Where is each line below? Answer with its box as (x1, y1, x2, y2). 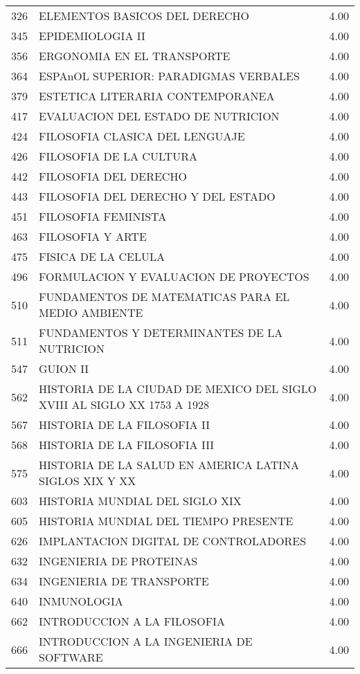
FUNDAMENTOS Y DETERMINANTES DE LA (39, 325, 283, 340)
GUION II (39, 361, 89, 376)
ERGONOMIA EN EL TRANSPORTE (39, 48, 231, 64)
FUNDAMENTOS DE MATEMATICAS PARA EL (39, 289, 290, 304)
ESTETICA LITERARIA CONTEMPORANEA (39, 88, 275, 104)
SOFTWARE (39, 649, 103, 665)
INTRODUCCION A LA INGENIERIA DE (39, 633, 253, 649)
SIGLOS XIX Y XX (39, 473, 136, 489)
